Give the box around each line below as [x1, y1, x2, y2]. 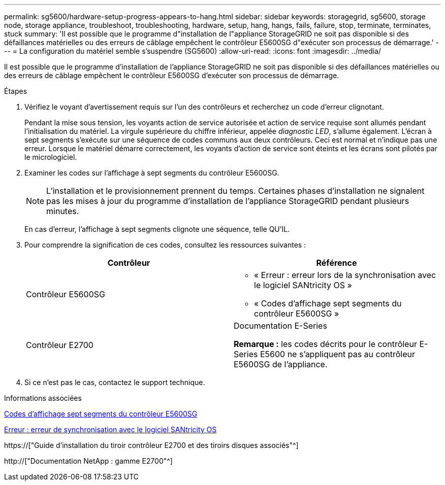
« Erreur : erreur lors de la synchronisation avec [254, 270, 436, 280]
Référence [316, 258, 357, 268]
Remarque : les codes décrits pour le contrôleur [234, 339, 417, 349]
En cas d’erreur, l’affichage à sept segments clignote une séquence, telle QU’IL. [24, 225, 290, 233]
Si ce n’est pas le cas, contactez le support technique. [24, 378, 205, 387]
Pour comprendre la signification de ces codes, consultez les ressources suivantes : [24, 240, 306, 249]
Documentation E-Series [234, 321, 327, 331]
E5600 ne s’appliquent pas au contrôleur [260, 349, 416, 359]
